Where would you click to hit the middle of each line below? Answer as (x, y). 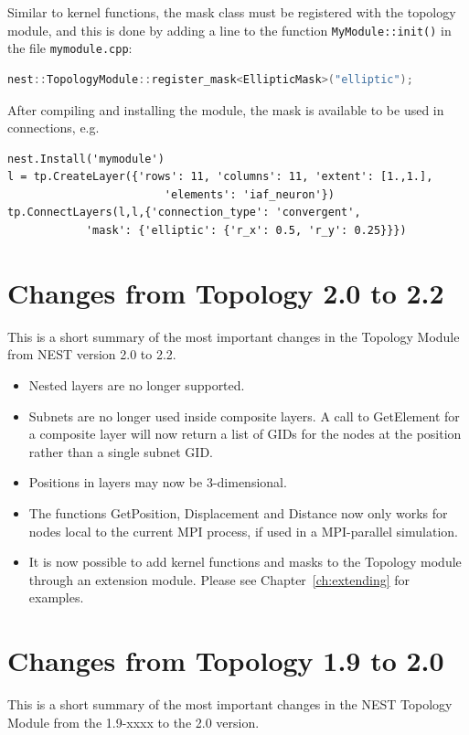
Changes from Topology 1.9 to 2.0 (226, 660)
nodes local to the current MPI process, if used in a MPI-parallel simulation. (243, 531)
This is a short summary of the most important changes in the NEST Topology (230, 704)
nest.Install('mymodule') (86, 159)
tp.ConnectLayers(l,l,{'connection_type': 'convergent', (184, 213)
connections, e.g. (53, 128)
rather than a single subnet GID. (121, 451)
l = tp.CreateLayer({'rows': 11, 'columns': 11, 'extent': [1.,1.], (220, 177)
